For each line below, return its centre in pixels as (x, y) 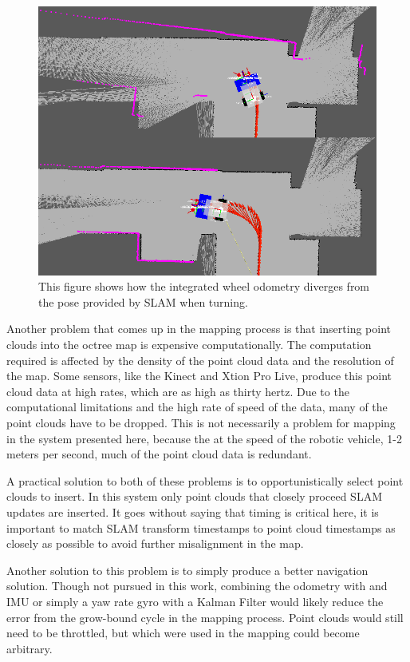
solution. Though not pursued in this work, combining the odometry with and (197, 586)
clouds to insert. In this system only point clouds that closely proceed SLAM (194, 496)
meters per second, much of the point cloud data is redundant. (159, 454)
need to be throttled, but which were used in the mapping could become (183, 633)
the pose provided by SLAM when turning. (143, 301)
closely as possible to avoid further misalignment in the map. (155, 543)
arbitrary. (30, 648)
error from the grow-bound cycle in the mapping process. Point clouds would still (205, 617)
